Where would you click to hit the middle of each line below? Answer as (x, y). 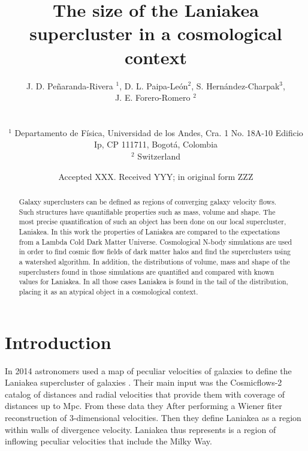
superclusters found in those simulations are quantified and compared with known (147, 271)
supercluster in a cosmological (156, 33)
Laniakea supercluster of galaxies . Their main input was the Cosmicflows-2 (144, 382)
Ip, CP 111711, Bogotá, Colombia (156, 144)
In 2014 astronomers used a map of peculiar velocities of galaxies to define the (148, 370)
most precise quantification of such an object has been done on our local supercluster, (153, 222)
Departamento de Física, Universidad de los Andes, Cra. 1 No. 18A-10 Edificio (159, 132)
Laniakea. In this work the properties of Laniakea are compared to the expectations (149, 232)
